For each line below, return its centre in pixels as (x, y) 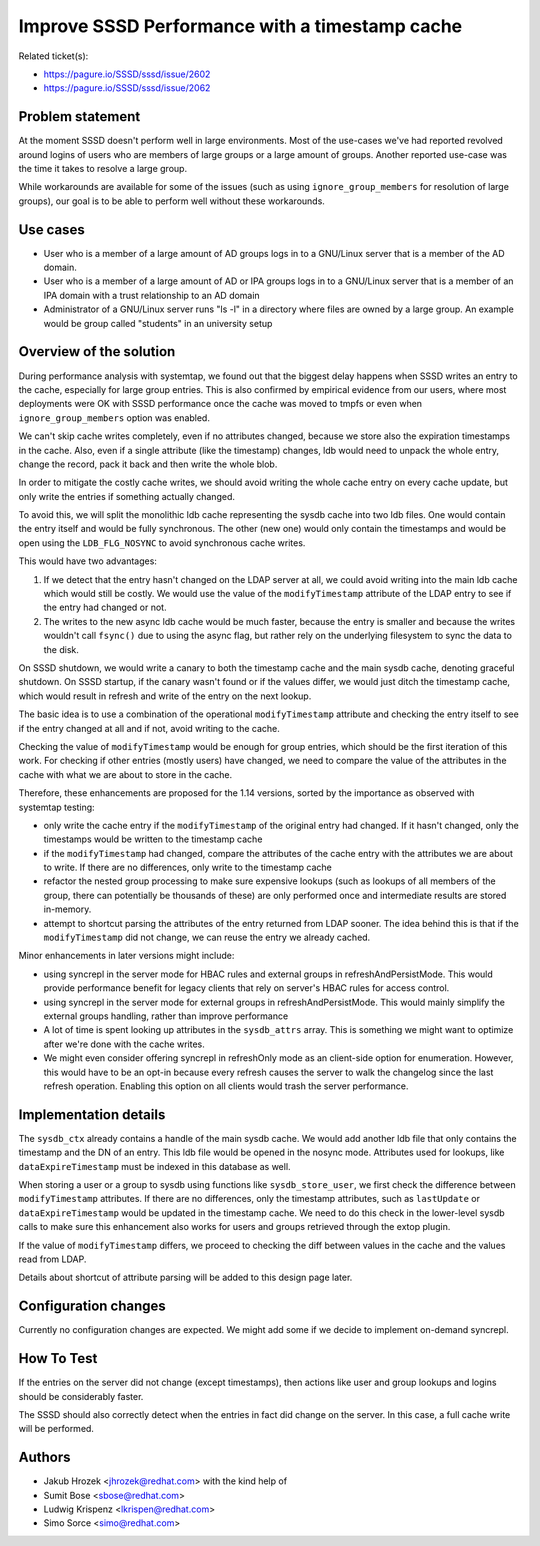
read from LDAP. (52, 1259)
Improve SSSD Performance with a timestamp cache (240, 26)
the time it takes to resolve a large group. (103, 169)
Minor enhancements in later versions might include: (126, 956)
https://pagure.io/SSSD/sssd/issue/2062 (127, 88)
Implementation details (92, 1114)
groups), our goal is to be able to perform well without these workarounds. (171, 201)
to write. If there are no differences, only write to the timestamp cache (187, 867)
